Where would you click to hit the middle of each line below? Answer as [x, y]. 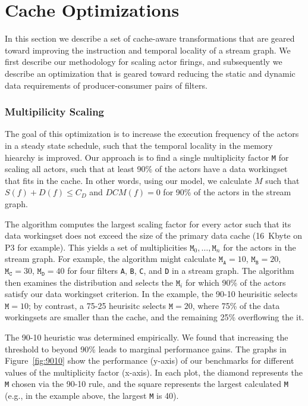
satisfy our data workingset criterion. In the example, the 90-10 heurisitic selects [151, 294]
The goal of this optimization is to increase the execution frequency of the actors [152, 134]
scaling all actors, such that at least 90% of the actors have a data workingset [146, 169]
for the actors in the [260, 247]
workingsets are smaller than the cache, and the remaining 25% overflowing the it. [155, 317]
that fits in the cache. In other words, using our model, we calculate [128, 180]
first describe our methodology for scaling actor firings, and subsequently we [144, 62]
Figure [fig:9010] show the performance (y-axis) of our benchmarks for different [150, 360]
